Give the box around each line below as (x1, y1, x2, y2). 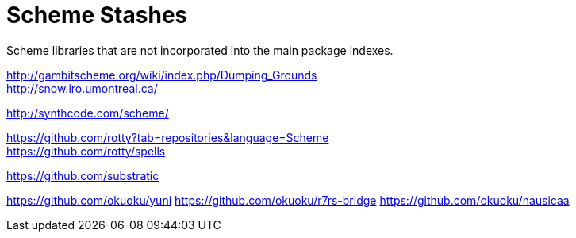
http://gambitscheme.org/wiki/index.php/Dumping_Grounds (6, 67, 317, 82)
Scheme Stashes (6, 2, 188, 29)
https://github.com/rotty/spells (6, 144, 166, 158)
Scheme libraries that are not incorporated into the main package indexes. (6, 43, 394, 57)
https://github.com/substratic (6, 168, 159, 182)
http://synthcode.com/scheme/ (6, 106, 169, 120)
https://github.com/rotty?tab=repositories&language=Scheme (6, 130, 329, 144)
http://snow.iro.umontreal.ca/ (6, 81, 158, 95)
